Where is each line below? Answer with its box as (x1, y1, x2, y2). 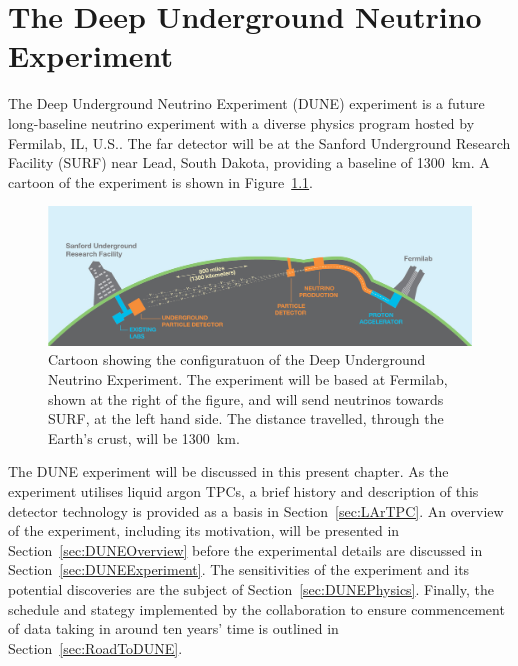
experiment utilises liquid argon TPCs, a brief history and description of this (8, 480, 479, 501)
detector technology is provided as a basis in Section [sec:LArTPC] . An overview (8, 500, 504, 521)
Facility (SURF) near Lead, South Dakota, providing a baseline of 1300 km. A (8, 152, 490, 173)
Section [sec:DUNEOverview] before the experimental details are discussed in (8, 539, 483, 560)
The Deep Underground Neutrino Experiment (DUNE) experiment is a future (8, 93, 485, 114)
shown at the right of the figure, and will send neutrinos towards (48, 388, 444, 409)
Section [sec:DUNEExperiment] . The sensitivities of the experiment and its (8, 559, 470, 580)
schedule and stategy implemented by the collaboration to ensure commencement (8, 598, 505, 619)
